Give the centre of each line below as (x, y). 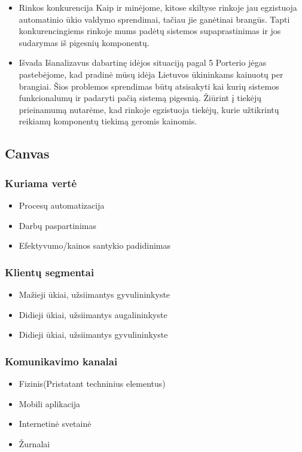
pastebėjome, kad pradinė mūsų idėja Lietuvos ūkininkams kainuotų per (151, 74)
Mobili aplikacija (50, 403)
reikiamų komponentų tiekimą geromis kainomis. (108, 121)
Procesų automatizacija (62, 205)
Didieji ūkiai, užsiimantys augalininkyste (93, 314)
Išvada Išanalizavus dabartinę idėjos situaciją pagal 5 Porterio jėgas (143, 62)
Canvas (27, 153)
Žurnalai (34, 443)
